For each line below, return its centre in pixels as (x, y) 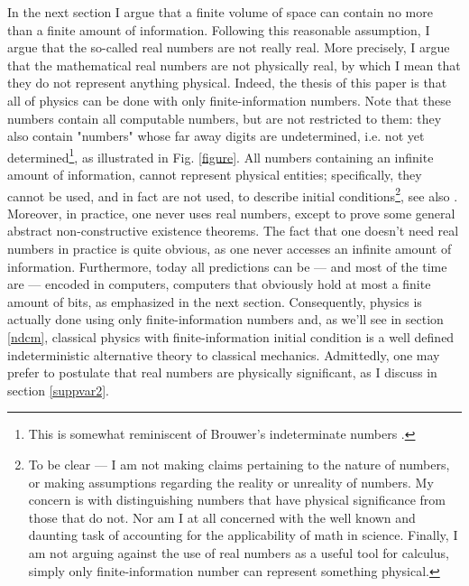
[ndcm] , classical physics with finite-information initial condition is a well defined (231, 337)
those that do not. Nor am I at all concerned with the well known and (222, 517)
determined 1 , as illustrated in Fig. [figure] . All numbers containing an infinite (221, 155)
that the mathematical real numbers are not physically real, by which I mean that (234, 65)
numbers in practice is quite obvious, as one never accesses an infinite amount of (230, 249)
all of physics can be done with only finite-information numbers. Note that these (229, 100)
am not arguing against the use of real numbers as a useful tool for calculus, (239, 552)
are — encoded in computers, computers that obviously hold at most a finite (219, 284)
